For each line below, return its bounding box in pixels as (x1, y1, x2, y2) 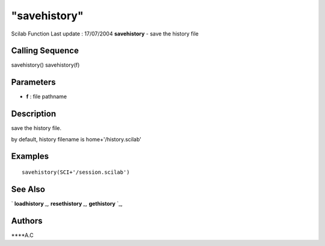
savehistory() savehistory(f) (11, 61, 80, 69)
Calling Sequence (11, 46, 79, 56)
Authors (11, 215, 43, 226)
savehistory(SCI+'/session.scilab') (22, 169, 130, 176)
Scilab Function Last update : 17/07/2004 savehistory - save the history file (11, 30, 199, 37)
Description (11, 109, 57, 119)
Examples (11, 151, 49, 162)
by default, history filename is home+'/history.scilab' (11, 135, 141, 143)
